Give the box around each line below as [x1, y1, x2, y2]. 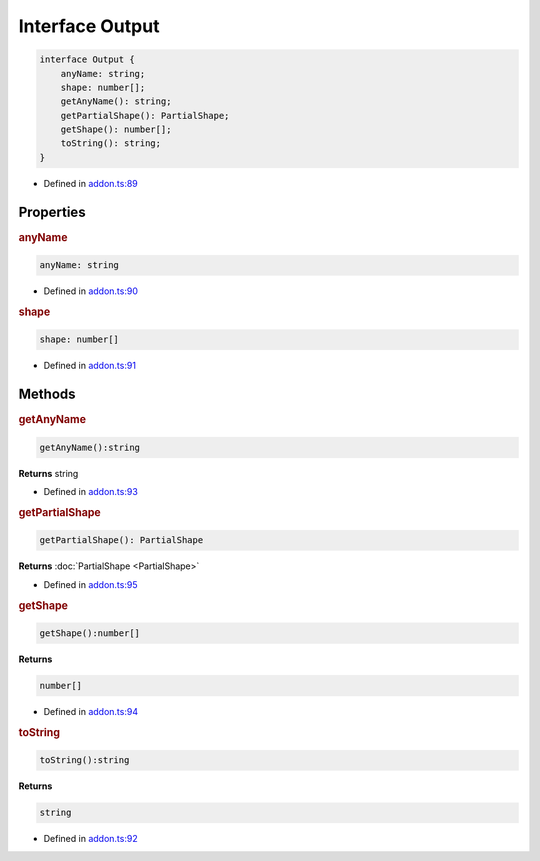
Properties [18, 203, 86, 220]
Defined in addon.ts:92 [43, 833, 139, 845]
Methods [18, 386, 76, 403]
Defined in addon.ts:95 [43, 578, 138, 590]
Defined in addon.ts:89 [43, 177, 139, 189]
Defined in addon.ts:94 [43, 706, 139, 718]
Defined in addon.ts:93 [43, 486, 139, 498]
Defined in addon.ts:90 [43, 285, 139, 297]
